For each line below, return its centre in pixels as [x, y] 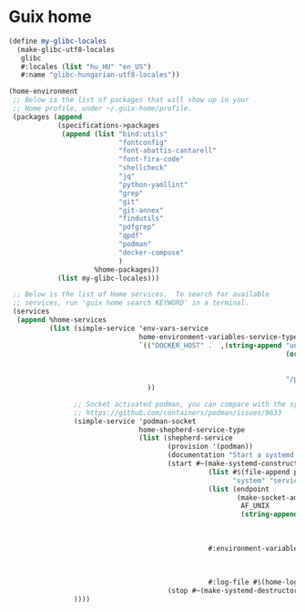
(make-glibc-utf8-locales [66, 49]
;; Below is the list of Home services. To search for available [141, 295]
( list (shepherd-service [186, 438]
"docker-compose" [151, 253]
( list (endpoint [239, 489]
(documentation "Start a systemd [231, 455]
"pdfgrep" [137, 227]
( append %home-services [61, 320]
